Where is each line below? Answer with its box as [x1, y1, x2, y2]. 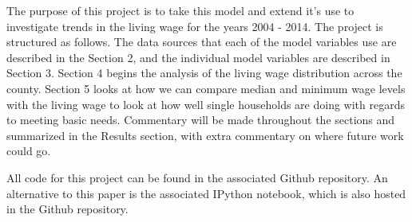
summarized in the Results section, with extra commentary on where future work [6, 127, 404, 143]
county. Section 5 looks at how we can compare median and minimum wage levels [6, 80, 406, 96]
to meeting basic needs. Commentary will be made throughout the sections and [6, 111, 395, 128]
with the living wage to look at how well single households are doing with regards [6, 95, 405, 112]
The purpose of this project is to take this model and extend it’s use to [6, 2, 355, 18]
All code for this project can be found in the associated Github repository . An [6, 169, 388, 185]
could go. [6, 142, 51, 159]
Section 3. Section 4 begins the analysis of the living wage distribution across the [6, 64, 402, 81]
